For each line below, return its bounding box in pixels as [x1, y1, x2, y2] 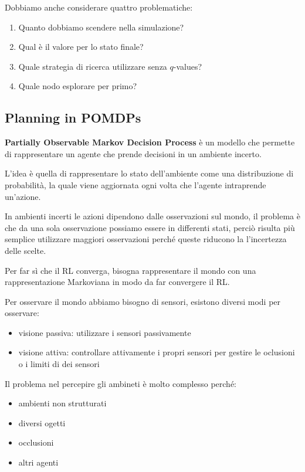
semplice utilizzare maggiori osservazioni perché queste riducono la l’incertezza [5, 233, 287, 245]
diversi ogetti [18, 416, 66, 429]
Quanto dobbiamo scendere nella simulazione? [18, 21, 184, 33]
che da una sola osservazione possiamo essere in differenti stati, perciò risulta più [5, 221, 295, 233]
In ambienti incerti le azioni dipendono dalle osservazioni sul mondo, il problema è [5, 210, 300, 222]
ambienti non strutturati [18, 397, 107, 409]
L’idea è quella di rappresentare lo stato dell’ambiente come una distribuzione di [5, 167, 294, 179]
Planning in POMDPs [5, 108, 141, 127]
